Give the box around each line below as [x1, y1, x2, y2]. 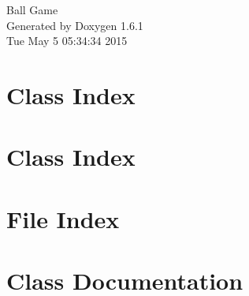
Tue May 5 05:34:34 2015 [6, 32, 128, 49]
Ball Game [6, 2, 58, 17]
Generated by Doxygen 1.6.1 [6, 17, 143, 33]
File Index [6, 202, 120, 234]
